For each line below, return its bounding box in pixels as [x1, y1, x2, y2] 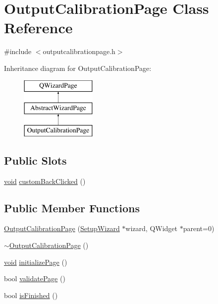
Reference [4, 17, 73, 38]
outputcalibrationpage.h [43, 46, 115, 57]
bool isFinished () [4, 290, 58, 300]
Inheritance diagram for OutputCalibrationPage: [4, 62, 152, 73]
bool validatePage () [4, 273, 65, 284]
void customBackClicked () [4, 176, 86, 186]
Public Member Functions [4, 200, 140, 215]
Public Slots [4, 152, 67, 168]
